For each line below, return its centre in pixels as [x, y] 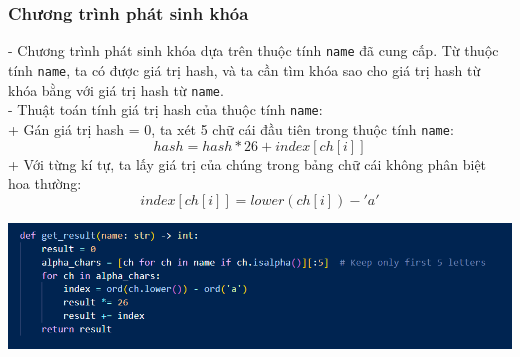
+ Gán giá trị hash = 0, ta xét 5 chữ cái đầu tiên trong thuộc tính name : [231, 128]
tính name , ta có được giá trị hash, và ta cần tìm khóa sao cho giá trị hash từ [244, 69]
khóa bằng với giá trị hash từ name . [116, 89]
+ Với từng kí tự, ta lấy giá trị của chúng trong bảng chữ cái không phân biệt [247, 163]
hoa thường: [45, 183]
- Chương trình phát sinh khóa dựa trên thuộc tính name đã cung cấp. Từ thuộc [253, 50]
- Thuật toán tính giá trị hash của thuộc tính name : [165, 109]
